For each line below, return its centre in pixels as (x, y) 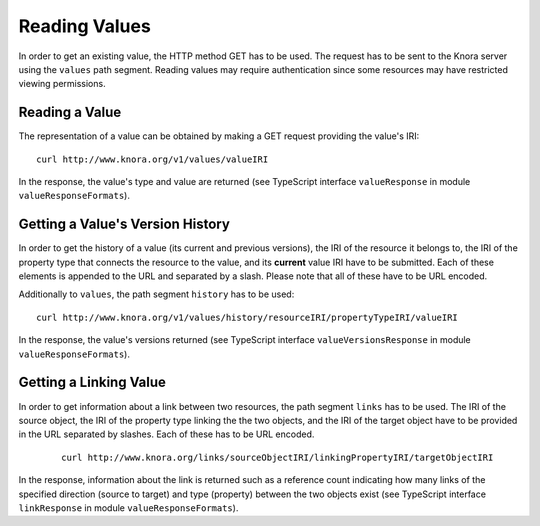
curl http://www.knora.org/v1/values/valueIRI (152, 159)
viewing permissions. (62, 84)
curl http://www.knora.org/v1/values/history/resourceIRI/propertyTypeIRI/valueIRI (247, 317)
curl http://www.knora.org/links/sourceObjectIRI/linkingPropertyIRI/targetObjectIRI (277, 457)
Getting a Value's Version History (124, 224)
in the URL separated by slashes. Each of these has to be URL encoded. (166, 434)
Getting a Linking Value (92, 382)
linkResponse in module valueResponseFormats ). (128, 507)
